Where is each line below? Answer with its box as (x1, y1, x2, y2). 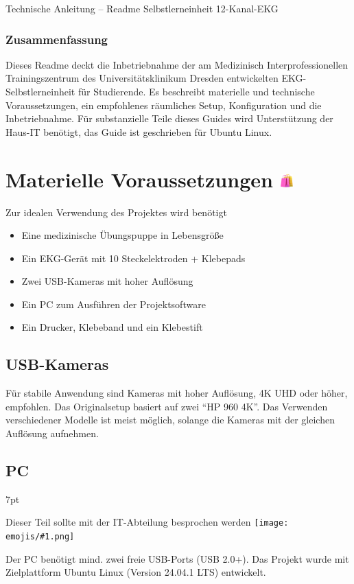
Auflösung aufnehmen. (5, 426, 99, 441)
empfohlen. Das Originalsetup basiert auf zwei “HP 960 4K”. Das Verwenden (5, 399, 328, 413)
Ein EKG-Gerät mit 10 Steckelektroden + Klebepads (21, 250, 246, 265)
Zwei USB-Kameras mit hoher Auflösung (21, 274, 193, 288)
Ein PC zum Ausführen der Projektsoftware (21, 296, 206, 311)
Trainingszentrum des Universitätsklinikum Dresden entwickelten (5, 71, 279, 85)
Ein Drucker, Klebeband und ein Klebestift (21, 320, 203, 334)
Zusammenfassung (5, 30, 108, 47)
